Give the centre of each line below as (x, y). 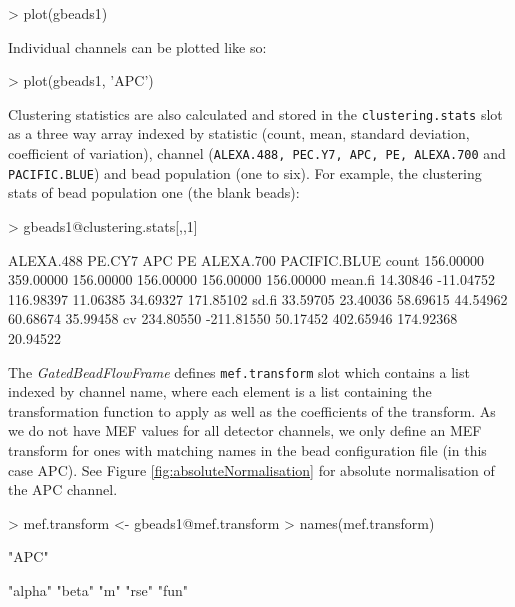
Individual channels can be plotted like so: (137, 46)
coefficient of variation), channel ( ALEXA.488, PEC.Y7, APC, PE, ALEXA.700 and (257, 153)
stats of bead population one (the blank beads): (154, 192)
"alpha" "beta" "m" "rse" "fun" (98, 589)
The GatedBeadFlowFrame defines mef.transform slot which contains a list (239, 371)
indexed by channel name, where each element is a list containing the (220, 391)
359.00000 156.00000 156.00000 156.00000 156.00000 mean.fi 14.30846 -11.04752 (251, 279)
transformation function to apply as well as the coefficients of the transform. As (252, 410)
